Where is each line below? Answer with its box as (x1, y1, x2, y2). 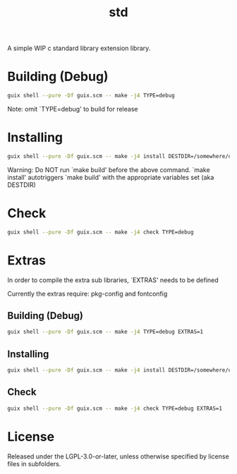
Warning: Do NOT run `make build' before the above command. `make (7, 165, 210, 174)
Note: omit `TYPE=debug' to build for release (7, 105, 138, 113)
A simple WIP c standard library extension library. (7, 44, 151, 53)
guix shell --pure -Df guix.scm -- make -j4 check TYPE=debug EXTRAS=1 (7, 405, 222, 412)
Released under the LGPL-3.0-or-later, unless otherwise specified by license (7, 452, 229, 461)
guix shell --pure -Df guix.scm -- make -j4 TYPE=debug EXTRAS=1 (7, 329, 203, 336)
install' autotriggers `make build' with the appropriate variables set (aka (7, 173, 214, 181)
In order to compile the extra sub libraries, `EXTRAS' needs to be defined (7, 276, 219, 284)
